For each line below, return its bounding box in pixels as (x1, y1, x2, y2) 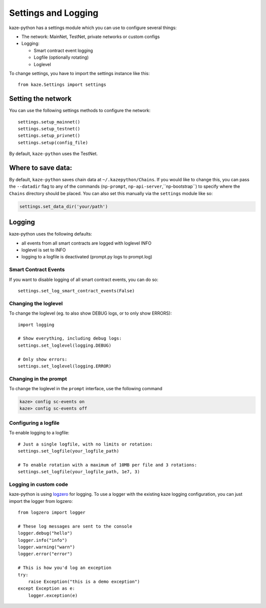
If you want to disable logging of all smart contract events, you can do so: (9, 277, 159, 283)
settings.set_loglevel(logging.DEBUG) (18, 342, 112, 348)
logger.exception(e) (28, 593, 78, 598)
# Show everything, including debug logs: (18, 336, 122, 341)
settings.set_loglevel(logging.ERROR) (18, 363, 112, 369)
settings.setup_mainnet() (18, 119, 81, 124)
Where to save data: (9, 163, 72, 172)
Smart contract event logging (33, 47, 93, 53)
